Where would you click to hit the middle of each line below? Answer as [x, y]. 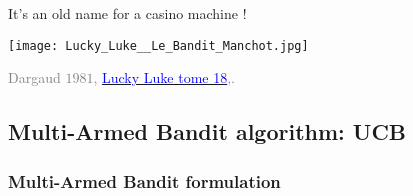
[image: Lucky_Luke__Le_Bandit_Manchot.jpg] [158, 45]
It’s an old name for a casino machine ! [127, 13]
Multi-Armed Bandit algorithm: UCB [207, 131]
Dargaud [34, 77]
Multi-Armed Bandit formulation [144, 180]
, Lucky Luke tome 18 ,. [164, 77]
